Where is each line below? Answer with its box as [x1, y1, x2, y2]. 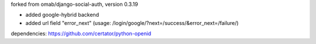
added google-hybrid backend [25, 12, 99, 19]
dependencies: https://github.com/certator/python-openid [11, 30, 152, 37]
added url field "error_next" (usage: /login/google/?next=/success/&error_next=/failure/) [25, 19, 239, 26]
